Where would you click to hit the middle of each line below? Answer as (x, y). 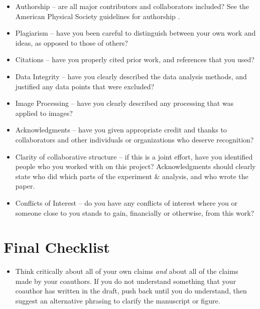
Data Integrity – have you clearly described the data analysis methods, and (131, 76)
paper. (25, 186)
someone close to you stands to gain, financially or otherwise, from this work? (135, 212)
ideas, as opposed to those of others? (72, 42)
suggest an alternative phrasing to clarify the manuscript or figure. (118, 300)
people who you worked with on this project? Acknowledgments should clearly (136, 166)
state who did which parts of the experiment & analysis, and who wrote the (132, 176)
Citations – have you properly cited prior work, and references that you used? (135, 59)
